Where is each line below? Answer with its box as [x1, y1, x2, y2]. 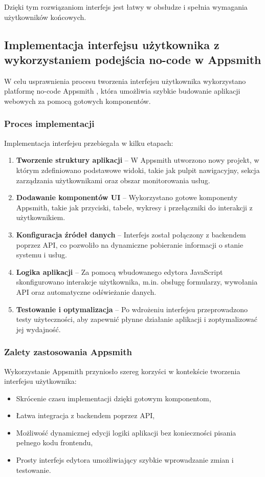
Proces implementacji [4, 117, 95, 130]
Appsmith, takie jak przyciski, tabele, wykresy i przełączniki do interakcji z [16, 202, 253, 212]
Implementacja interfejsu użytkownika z [4, 36, 219, 52]
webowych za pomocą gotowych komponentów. [4, 95, 151, 106]
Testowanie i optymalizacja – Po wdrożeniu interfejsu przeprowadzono [16, 303, 248, 314]
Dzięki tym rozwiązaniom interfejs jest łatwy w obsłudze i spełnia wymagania [4, 2, 248, 12]
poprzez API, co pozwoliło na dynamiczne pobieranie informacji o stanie [16, 239, 244, 250]
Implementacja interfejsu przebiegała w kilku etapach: [4, 137, 173, 148]
